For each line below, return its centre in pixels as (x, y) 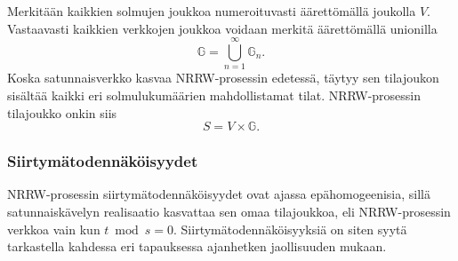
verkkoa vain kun (54, 229)
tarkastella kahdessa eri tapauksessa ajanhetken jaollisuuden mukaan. (197, 246)
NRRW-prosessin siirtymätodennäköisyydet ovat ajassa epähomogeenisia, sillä (219, 194)
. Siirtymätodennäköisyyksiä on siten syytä (290, 229)
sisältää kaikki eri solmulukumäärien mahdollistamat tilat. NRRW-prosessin (214, 95)
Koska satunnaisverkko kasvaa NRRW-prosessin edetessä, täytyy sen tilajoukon (223, 78)
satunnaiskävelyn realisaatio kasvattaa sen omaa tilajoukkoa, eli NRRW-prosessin (229, 211)
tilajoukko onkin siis (62, 112)
